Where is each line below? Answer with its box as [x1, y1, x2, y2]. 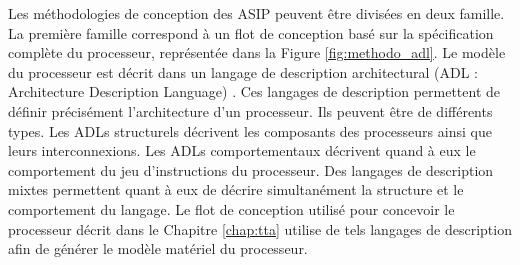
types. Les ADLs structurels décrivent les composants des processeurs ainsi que [8, 120, 492, 141]
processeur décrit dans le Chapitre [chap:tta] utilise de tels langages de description [8, 218, 512, 239]
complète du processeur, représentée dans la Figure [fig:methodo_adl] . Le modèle [8, 42, 506, 63]
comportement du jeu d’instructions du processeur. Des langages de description [8, 159, 494, 180]
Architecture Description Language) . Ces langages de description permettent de [8, 81, 501, 102]
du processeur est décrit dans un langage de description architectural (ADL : [8, 61, 479, 82]
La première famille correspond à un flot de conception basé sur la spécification [8, 22, 494, 43]
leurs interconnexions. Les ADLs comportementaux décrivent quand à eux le [8, 140, 476, 161]
